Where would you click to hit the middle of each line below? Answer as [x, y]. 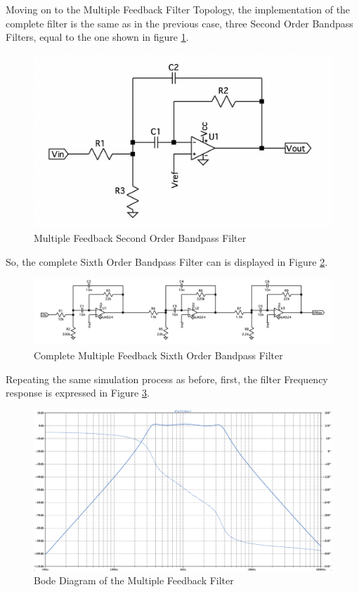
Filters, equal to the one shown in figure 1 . [97, 37]
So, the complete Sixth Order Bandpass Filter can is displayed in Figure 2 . [167, 261]
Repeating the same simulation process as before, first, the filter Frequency [167, 379]
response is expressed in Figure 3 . [78, 393]
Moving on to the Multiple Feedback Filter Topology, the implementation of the [178, 9]
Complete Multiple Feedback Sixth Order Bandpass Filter [158, 355]
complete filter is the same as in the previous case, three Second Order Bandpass [179, 23]
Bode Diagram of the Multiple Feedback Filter [134, 580]
